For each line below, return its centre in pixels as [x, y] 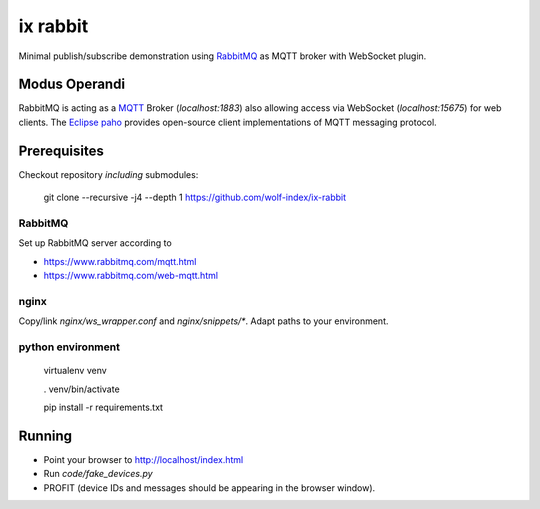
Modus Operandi [71, 84]
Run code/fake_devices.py [98, 474]
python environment [69, 347]
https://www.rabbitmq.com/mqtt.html [120, 261]
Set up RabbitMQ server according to [95, 243]
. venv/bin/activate [81, 389]
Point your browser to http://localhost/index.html [143, 459]
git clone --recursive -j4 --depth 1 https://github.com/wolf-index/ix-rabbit [195, 197]
